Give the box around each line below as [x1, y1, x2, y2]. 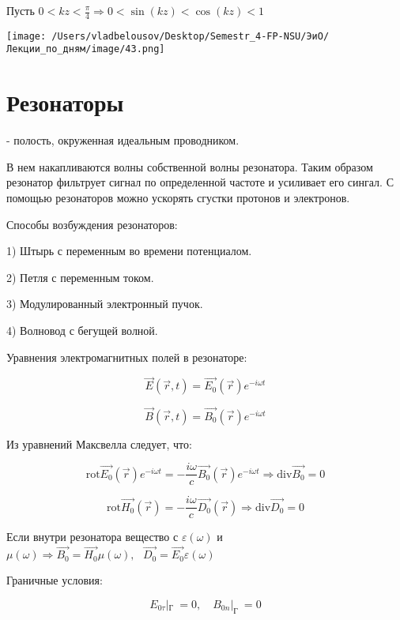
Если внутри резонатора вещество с [6, 528, 179, 545]
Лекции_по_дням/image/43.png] [6, 43, 165, 55]
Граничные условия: [6, 572, 103, 588]
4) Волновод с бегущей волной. [6, 322, 158, 339]
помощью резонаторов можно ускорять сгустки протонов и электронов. [6, 190, 350, 206]
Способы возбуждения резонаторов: [6, 216, 178, 232]
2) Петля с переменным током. [6, 269, 154, 285]
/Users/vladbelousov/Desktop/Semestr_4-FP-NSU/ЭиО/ [51, 30, 330, 42]
